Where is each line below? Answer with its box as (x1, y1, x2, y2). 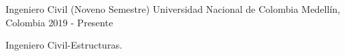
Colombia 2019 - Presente (5, 15, 113, 29)
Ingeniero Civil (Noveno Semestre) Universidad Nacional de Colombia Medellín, (5, 2, 340, 16)
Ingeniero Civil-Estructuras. (5, 38, 123, 52)
